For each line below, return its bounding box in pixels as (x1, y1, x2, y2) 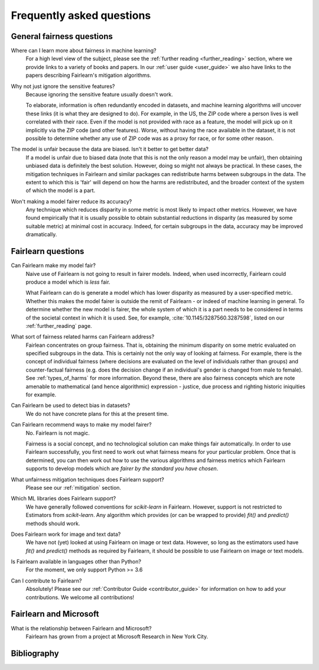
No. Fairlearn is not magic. (25, 429, 90, 437)
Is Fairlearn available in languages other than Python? (11, 558, 142, 565)
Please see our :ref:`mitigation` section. (25, 484, 121, 491)
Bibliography (11, 648, 59, 658)
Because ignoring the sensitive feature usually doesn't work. (25, 91, 174, 98)
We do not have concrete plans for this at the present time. (25, 410, 169, 417)
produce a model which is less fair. (25, 278, 110, 285)
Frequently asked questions (11, 9, 151, 22)
